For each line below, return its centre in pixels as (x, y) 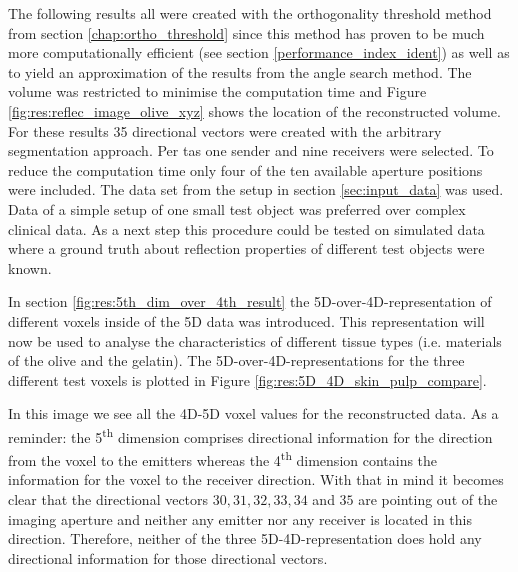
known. (30, 267)
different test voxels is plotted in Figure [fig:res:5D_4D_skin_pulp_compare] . (247, 379)
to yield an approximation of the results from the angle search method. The (240, 71)
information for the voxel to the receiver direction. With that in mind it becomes (256, 479)
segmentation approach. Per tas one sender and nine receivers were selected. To (251, 150)
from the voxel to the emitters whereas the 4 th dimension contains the (223, 458)
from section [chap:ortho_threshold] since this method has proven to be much (246, 32)
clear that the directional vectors (108, 498)
